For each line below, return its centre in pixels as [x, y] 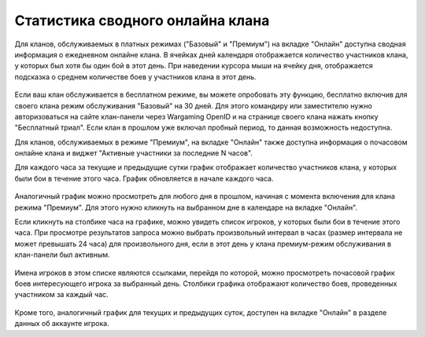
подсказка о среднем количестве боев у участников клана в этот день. [135, 77]
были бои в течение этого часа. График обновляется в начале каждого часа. [144, 178]
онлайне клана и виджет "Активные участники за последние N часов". [134, 153]
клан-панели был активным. [62, 255]
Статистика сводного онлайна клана [142, 20]
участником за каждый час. [62, 295]
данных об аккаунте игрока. [62, 324]
